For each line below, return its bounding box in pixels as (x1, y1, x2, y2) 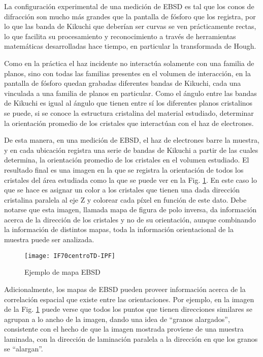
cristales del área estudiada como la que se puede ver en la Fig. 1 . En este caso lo (4, 174, 257, 185)
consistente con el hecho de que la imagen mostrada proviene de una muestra (4, 323, 244, 334)
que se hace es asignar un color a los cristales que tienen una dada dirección (4, 184, 240, 195)
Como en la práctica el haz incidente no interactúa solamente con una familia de (4, 57, 254, 68)
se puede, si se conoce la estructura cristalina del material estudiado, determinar (4, 107, 254, 118)
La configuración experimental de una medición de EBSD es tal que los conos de (4, 1, 254, 11)
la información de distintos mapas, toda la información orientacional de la (4, 224, 234, 235)
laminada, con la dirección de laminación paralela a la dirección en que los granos (4, 333, 258, 344)
